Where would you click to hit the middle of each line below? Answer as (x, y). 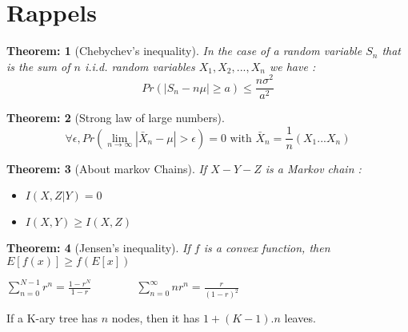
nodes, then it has (156, 318)
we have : (292, 66)
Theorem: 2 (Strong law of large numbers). (116, 118)
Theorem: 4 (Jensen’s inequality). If (98, 248)
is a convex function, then (267, 248)
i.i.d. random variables (140, 66)
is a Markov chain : (313, 168)
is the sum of (38, 66)
